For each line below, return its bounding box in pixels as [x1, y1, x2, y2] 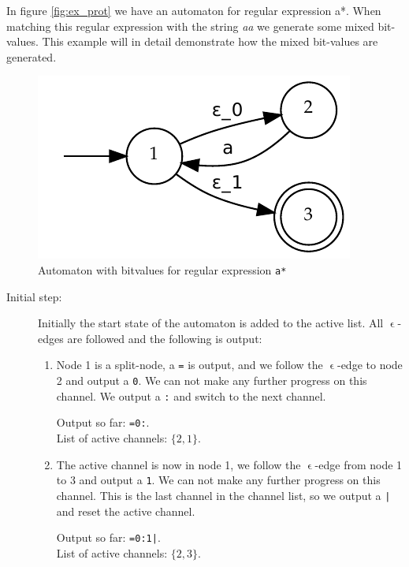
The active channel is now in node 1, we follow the [56, 456, 301, 472]
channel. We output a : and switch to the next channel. [56, 387, 326, 404]
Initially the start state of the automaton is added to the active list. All [38, 315, 384, 331]
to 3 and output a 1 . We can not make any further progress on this [56, 472, 381, 488]
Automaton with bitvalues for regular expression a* [38, 261, 287, 278]
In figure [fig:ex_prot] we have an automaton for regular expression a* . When [6, 2, 381, 18]
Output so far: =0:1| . [56, 529, 161, 546]
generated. [6, 48, 57, 65]
